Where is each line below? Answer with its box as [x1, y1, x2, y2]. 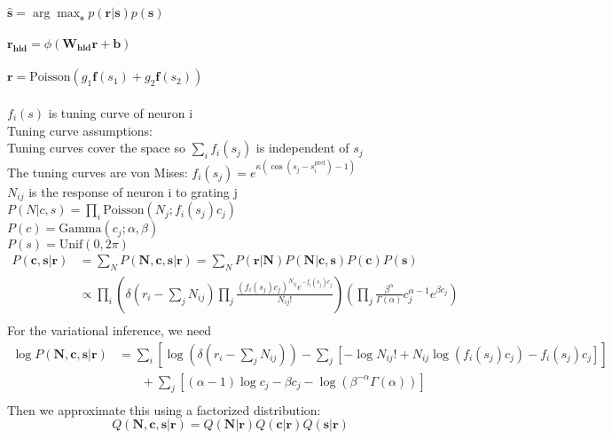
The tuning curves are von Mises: [7, 162, 188, 181]
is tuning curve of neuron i [48, 104, 193, 122]
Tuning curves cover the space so [7, 138, 185, 157]
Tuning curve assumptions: [7, 121, 153, 139]
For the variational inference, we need [7, 321, 212, 340]
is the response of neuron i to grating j [28, 182, 238, 200]
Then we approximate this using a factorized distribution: [7, 400, 321, 419]
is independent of [255, 138, 349, 157]
